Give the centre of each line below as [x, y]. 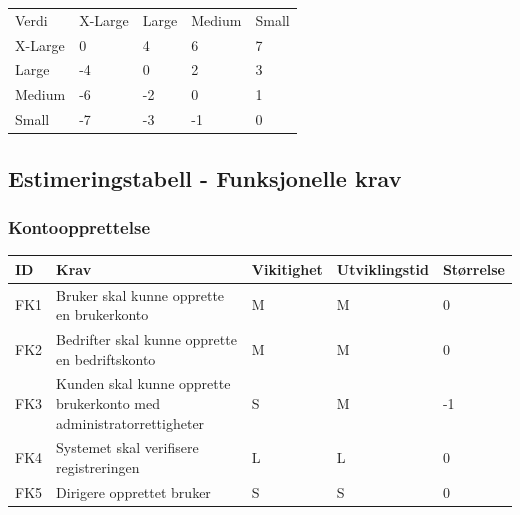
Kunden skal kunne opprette [143, 383]
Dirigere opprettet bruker [133, 491]
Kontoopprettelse [79, 226]
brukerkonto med [108, 403]
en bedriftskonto [106, 358]
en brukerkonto [102, 314]
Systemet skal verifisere [127, 447]
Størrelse [473, 268]
